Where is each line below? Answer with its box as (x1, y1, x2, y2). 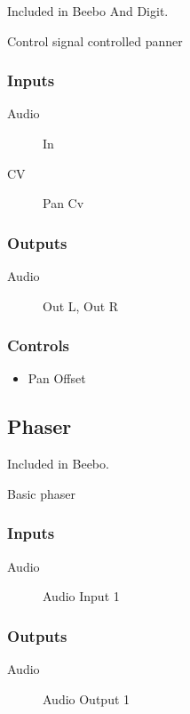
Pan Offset (28, 369, 86, 388)
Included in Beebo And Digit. (7, 2, 169, 20)
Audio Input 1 (43, 587, 120, 606)
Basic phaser (7, 484, 75, 502)
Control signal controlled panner (7, 31, 183, 50)
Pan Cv (43, 194, 84, 213)
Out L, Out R (43, 296, 119, 315)
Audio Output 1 (43, 689, 131, 708)
